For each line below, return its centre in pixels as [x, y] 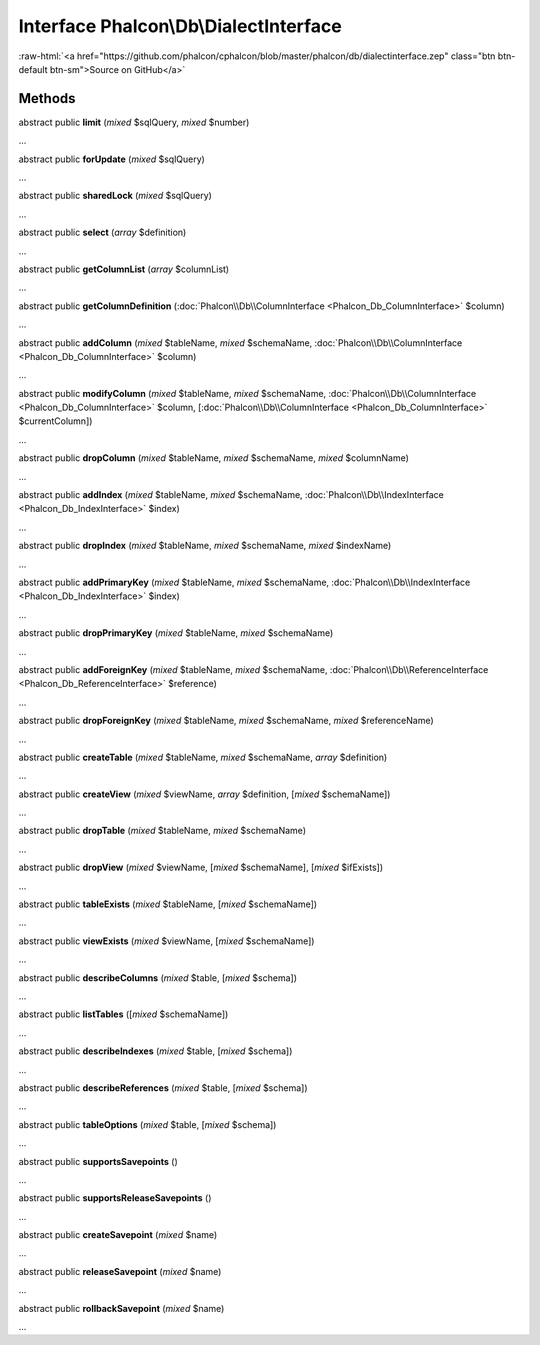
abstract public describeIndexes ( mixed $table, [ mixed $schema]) [155, 1051]
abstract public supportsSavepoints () [98, 1161]
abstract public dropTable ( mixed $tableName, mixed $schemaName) [162, 831]
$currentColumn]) [55, 421]
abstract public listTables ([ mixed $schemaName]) [123, 1014]
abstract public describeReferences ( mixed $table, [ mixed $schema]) [163, 1087]
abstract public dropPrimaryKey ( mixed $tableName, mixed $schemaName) [176, 633]
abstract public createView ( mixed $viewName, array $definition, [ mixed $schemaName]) [204, 794]
